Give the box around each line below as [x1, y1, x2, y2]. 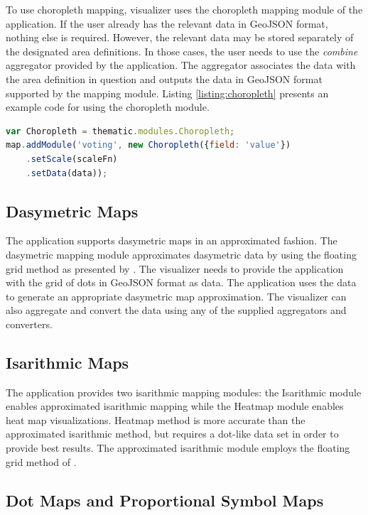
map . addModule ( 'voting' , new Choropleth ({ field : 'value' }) [6, 140, 291, 151]
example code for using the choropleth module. [6, 99, 210, 114]
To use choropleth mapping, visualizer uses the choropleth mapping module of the [6, 2, 363, 16]
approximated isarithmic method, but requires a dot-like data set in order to [6, 426, 339, 441]
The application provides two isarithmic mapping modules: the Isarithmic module [6, 384, 362, 399]
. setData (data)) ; [26, 168, 108, 178]
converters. [6, 316, 53, 331]
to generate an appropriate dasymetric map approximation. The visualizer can [6, 288, 347, 303]
